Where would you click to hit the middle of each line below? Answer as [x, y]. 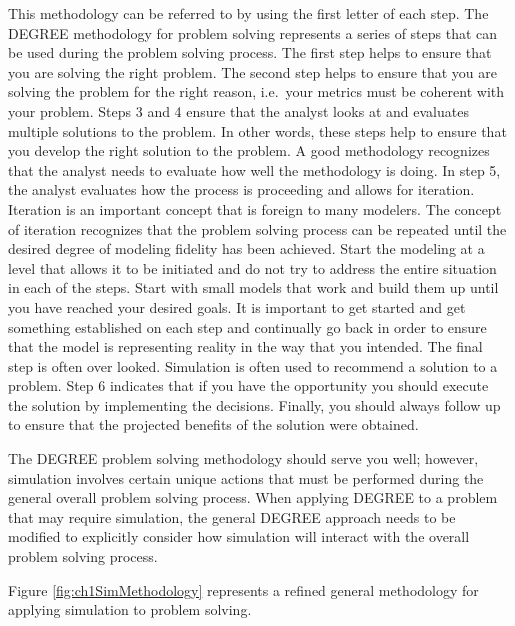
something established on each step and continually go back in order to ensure [247, 326]
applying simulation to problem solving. [130, 609]
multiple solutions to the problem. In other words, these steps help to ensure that [257, 130]
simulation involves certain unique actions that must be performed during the [246, 477]
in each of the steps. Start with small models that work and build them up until [253, 287]
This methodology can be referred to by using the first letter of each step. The [248, 13]
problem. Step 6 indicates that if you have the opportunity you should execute [248, 385]
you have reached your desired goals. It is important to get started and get [237, 306]
